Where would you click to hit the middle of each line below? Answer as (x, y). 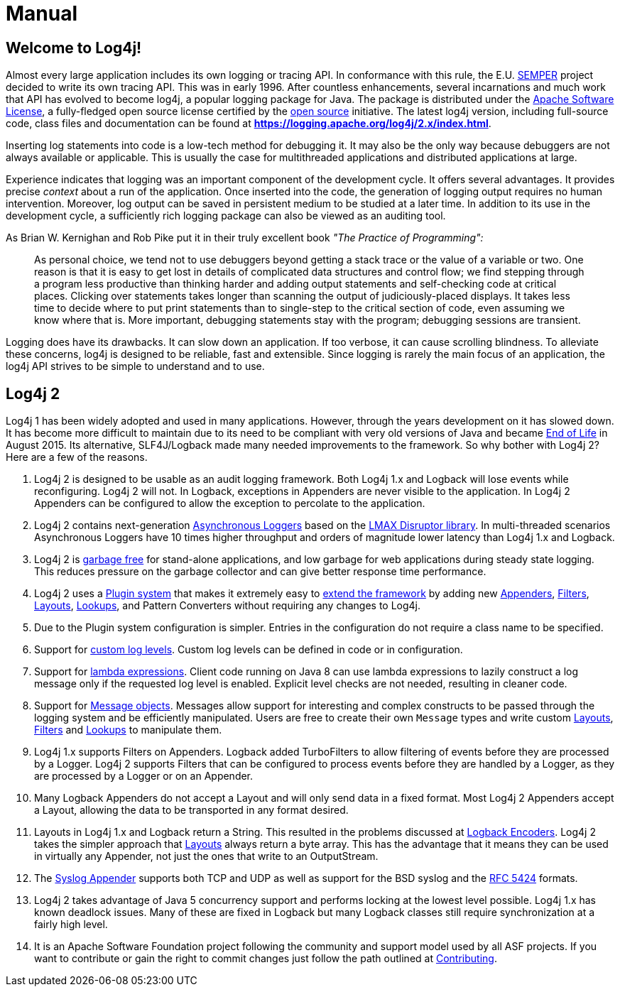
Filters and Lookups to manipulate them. (128, 730)
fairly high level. (71, 925)
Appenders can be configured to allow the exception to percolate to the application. (230, 503)
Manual (42, 13)
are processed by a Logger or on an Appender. (144, 776)
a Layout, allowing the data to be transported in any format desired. (191, 810)
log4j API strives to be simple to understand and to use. (135, 366)
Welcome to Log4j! (74, 48)
